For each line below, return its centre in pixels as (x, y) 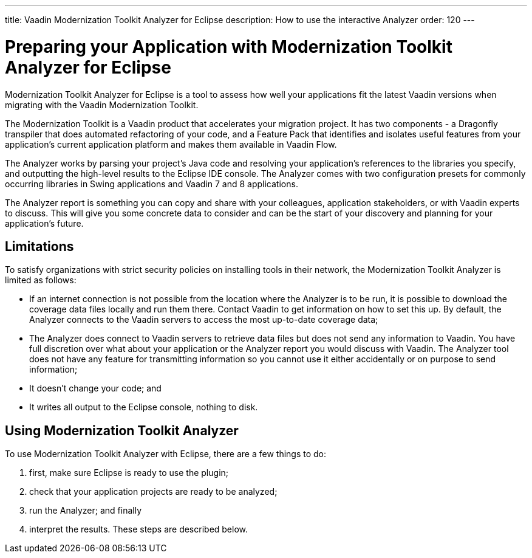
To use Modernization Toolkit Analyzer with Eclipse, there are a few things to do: (166, 454)
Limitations (39, 246)
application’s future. (44, 223)
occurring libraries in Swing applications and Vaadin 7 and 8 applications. (152, 184)
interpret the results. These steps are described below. (139, 529)
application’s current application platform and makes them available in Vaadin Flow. (171, 144)
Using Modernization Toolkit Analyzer (122, 430)
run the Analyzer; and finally (86, 511)
